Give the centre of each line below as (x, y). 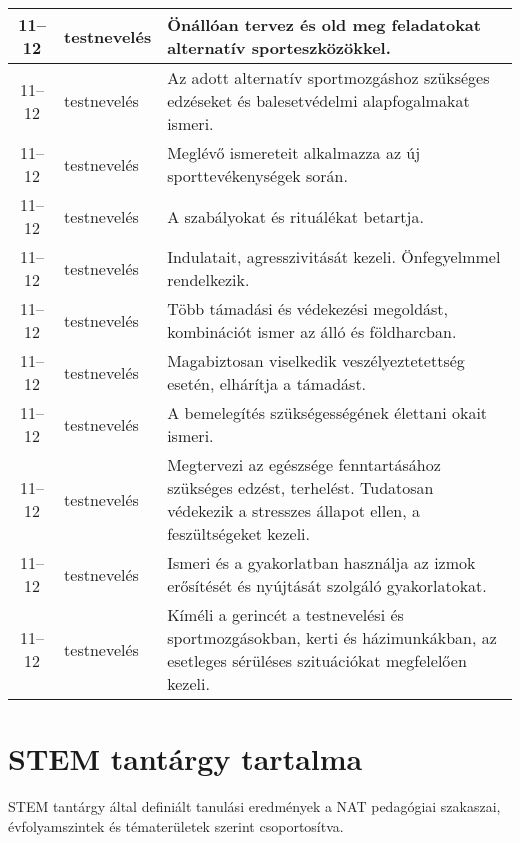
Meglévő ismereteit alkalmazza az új (294, 152)
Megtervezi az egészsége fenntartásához (304, 464)
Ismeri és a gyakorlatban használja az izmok (321, 562)
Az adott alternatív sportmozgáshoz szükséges (328, 77)
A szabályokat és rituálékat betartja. (295, 216)
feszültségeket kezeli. (238, 533)
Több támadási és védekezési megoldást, (308, 308)
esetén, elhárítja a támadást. (267, 383)
